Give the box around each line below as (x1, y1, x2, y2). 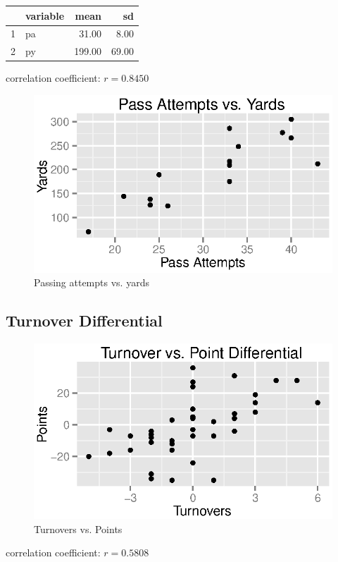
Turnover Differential (6, 310, 163, 331)
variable (25, 8, 65, 23)
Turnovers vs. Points (34, 521, 123, 536)
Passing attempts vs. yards (34, 275, 149, 290)
